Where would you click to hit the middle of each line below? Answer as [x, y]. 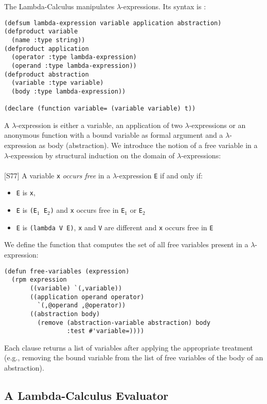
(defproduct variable [41, 32]
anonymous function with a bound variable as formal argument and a [114, 135]
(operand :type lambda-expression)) [74, 66]
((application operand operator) [87, 297]
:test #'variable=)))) [105, 331]
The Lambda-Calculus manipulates [59, 6]
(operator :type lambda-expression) [74, 57]
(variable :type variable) [58, 83]
